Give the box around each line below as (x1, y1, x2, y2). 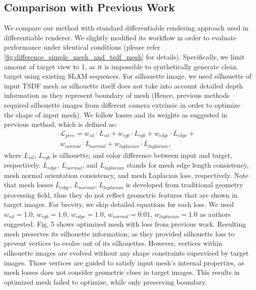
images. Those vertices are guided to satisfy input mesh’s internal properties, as (4, 257, 244, 267)
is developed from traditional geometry (126, 179, 243, 190)
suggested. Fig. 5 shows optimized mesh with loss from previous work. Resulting (4, 219, 246, 229)
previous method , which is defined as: (4, 119, 117, 129)
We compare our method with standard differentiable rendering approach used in (4, 23, 249, 33)
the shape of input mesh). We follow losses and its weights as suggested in (4, 109, 227, 119)
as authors (199, 208, 231, 219)
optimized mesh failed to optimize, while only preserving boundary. (4, 276, 207, 287)
